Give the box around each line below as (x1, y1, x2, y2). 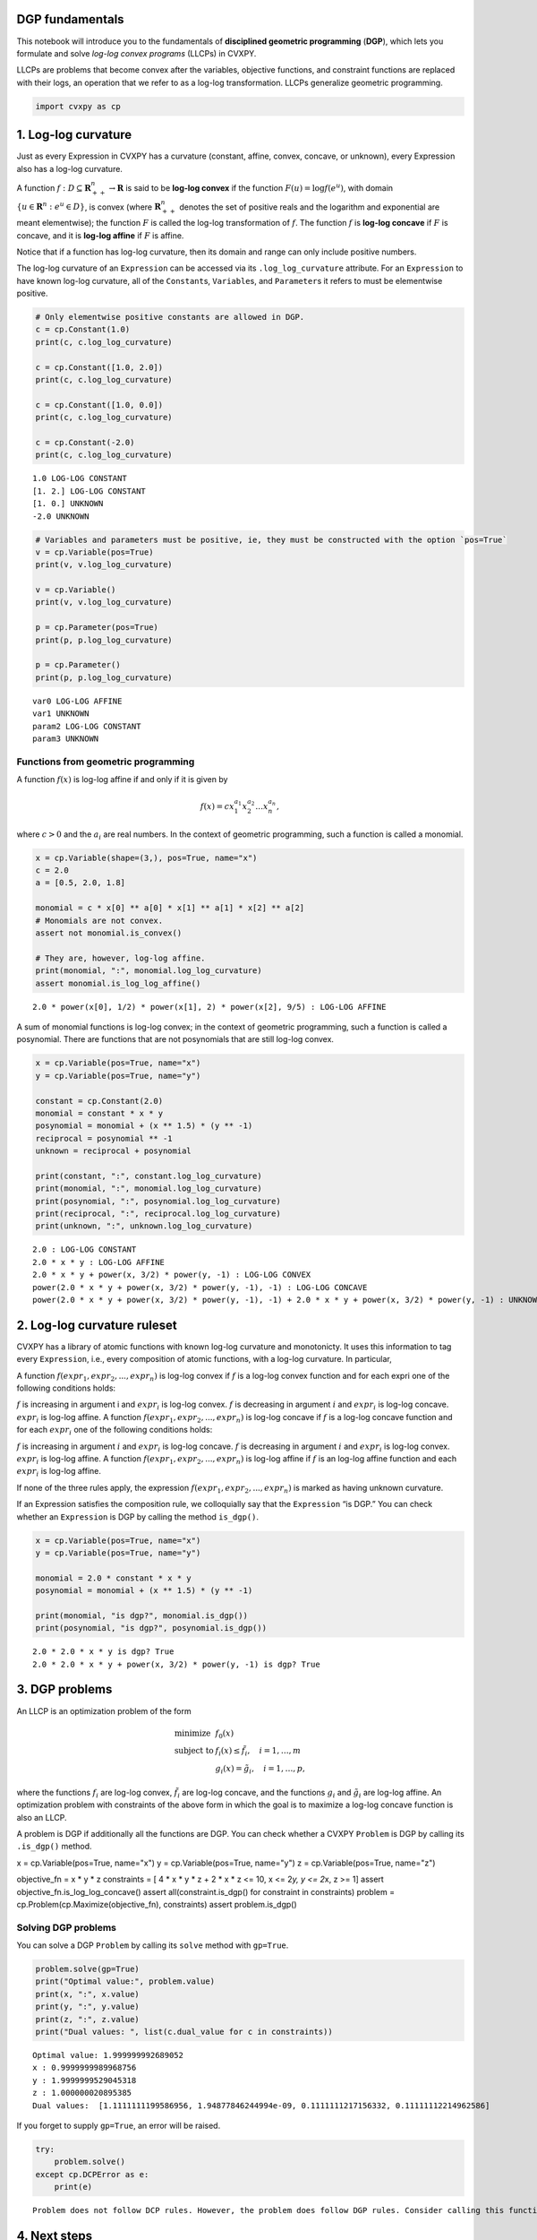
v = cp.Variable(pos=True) (35, 547, 154, 557)
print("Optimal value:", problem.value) (35, 1977, 215, 1986)
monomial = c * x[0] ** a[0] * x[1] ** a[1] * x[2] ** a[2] (35, 903, 305, 913)
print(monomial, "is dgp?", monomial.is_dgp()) (35, 1610, 248, 1621)
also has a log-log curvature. (16, 163, 123, 174)
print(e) (54, 2182, 93, 2193)
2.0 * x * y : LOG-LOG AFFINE (32, 1257, 166, 1267)
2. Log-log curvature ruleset (16, 1317, 178, 1332)
